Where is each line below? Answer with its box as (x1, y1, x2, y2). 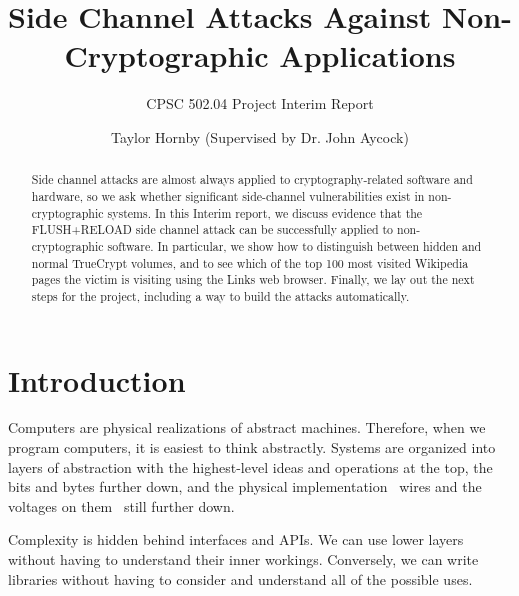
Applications (279, 35, 456, 76)
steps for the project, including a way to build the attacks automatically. (31, 287, 410, 304)
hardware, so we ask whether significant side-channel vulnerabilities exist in (31, 187, 425, 204)
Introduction (8, 359, 186, 400)
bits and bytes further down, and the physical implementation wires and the (8, 476, 482, 497)
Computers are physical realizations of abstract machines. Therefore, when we (8, 417, 486, 438)
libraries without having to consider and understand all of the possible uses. (8, 568, 473, 589)
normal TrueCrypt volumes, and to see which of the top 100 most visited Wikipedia (31, 254, 469, 271)
